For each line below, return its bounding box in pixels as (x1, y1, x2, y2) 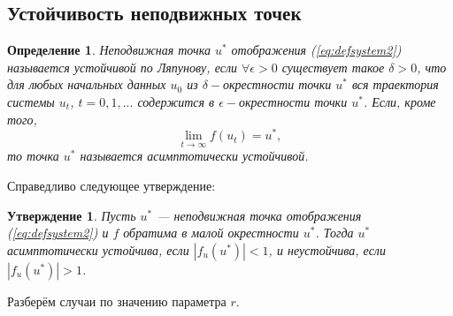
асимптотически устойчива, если (7, 240, 189, 259)
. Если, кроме (363, 92, 436, 110)
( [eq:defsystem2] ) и (7, 223, 109, 242)
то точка (7, 147, 59, 165)
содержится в (137, 92, 215, 110)
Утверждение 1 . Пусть (7, 206, 136, 224)
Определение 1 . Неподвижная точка (7, 41, 211, 59)
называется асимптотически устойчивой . (80, 147, 309, 165)
